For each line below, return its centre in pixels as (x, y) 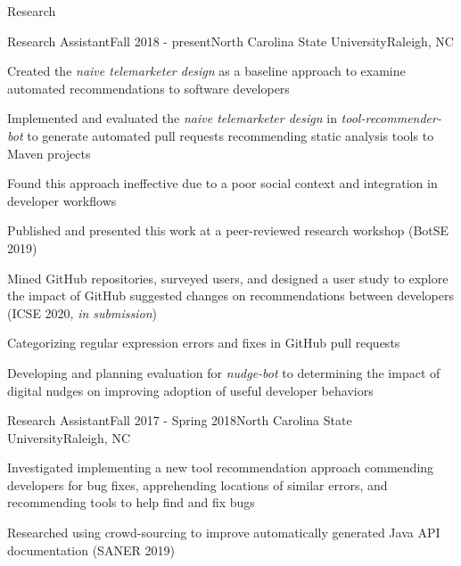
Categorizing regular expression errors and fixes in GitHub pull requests (204, 343)
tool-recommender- (391, 118)
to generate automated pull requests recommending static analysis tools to (230, 135)
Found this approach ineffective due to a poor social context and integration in (222, 183)
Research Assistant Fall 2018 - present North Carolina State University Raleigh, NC (230, 41)
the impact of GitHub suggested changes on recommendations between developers (231, 295)
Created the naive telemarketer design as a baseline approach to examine (206, 71)
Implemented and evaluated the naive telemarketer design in (172, 118)
